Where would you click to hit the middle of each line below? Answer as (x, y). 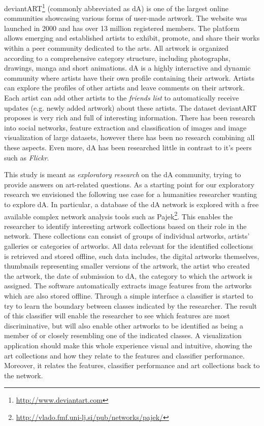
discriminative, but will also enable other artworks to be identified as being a (124, 325)
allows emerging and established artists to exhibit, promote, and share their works (132, 38)
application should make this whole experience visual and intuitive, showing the (128, 345)
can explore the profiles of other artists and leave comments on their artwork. (124, 88)
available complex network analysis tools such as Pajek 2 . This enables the (119, 215)
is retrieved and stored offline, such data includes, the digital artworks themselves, (132, 256)
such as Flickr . (27, 157)
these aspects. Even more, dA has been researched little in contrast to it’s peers (128, 147)
